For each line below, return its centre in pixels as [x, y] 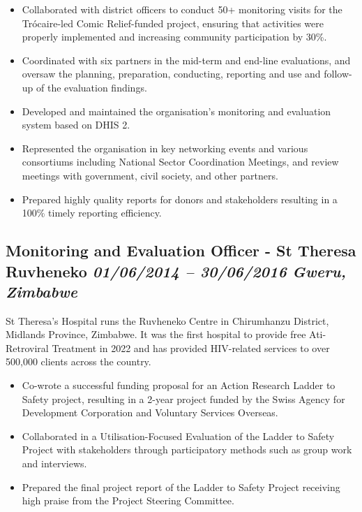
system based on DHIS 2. [76, 125]
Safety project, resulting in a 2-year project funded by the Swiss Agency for [183, 398]
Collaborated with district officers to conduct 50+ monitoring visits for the [182, 9]
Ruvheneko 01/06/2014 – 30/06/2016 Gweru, [176, 271]
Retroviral [27, 348]
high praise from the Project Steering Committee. [128, 500]
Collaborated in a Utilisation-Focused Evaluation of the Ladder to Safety [178, 436]
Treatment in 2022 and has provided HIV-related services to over [191, 348]
